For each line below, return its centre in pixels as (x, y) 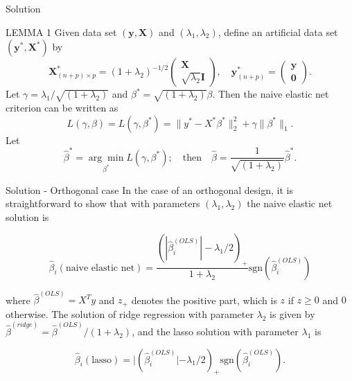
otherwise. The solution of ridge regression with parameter (130, 313)
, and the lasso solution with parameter (215, 331)
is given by (292, 313)
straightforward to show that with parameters (103, 203)
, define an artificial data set (278, 32)
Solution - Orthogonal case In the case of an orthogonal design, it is (149, 189)
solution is (27, 216)
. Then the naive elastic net (271, 94)
